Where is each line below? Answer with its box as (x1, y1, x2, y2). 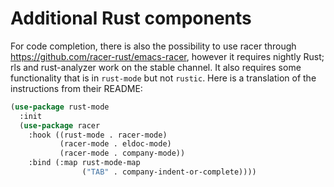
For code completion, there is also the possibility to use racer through (10, 40, 297, 52)
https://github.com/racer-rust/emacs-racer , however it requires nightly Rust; (10, 50, 325, 62)
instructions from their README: (10, 82, 143, 94)
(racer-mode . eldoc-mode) (59, 139, 172, 149)
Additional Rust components (10, 7, 252, 30)
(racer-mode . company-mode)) (59, 148, 186, 159)
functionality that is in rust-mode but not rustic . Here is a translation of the (10, 72, 317, 84)
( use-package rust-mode (10, 102, 110, 112)
